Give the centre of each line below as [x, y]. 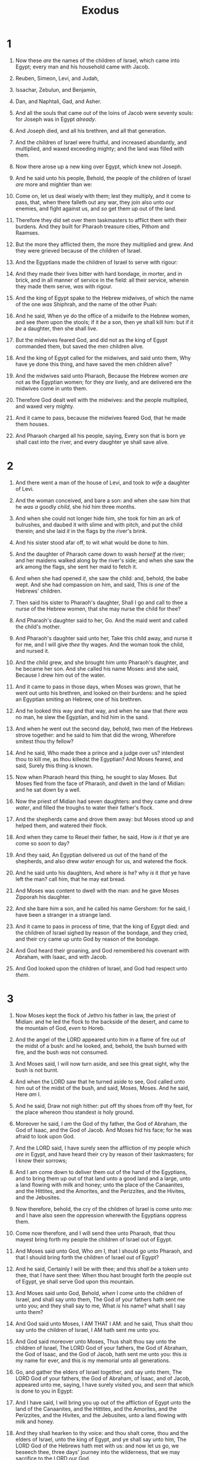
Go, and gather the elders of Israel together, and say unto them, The [99, 1372]
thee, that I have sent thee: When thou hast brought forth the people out [103, 1275]
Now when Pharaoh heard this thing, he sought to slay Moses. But [96, 777]
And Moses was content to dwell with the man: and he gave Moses [97, 891]
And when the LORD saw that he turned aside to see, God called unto [100, 1081]
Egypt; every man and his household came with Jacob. [82, 67]
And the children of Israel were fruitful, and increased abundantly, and [101, 142]
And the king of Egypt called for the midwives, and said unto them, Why [103, 357]
